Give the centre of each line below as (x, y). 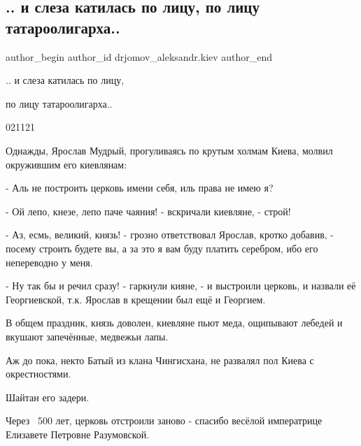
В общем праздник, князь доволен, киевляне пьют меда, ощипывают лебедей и (174, 323)
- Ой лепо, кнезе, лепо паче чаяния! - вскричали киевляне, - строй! (148, 211)
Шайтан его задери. (48, 397)
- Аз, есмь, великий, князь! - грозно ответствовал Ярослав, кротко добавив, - (170, 235)
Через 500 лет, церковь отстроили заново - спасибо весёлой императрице (164, 420)
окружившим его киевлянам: (66, 164)
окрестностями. (38, 374)
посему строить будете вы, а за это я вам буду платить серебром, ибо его (162, 248)
